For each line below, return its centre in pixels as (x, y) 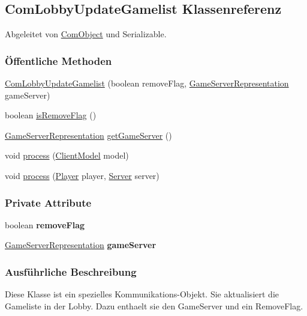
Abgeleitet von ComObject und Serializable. (86, 34)
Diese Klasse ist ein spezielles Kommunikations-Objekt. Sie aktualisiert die (142, 294)
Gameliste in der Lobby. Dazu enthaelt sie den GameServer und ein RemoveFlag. (154, 305)
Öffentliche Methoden (58, 60)
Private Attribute (48, 202)
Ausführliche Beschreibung (71, 271)
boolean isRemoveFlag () (51, 115)
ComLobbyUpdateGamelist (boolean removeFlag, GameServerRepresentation (147, 83)
